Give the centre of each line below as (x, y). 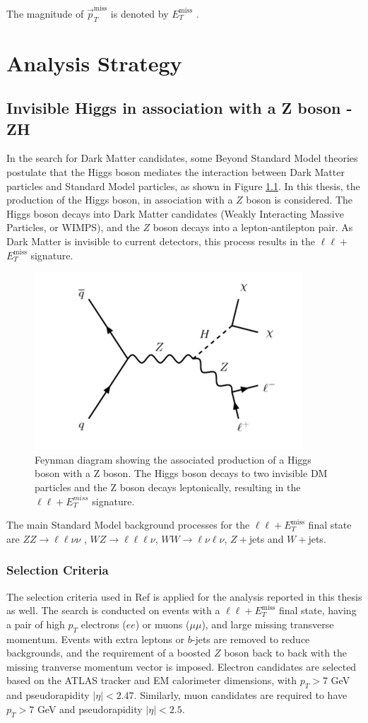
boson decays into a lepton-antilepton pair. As (253, 227)
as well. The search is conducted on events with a (113, 610)
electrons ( (103, 624)
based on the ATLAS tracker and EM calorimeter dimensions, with (152, 680)
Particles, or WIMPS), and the (73, 227)
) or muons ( (162, 624)
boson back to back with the (286, 653)
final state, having (317, 610)
